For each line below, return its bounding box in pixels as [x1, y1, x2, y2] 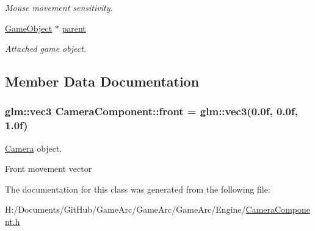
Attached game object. [5, 42, 87, 55]
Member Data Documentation [5, 72, 200, 91]
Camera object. [5, 141, 62, 154]
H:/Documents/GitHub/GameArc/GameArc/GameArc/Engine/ [5, 203, 246, 216]
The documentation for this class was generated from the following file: [5, 182, 270, 195]
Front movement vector [5, 162, 92, 175]
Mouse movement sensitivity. [5, 1, 113, 13]
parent [62, 21, 86, 34]
